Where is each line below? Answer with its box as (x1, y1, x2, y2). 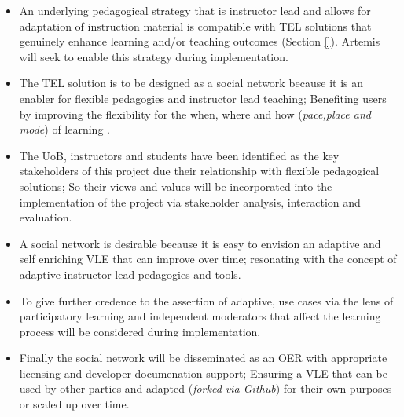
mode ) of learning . (19, 121, 110, 137)
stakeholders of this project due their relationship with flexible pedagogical (19, 163, 380, 179)
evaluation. (19, 209, 72, 225)
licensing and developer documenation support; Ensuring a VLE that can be (19, 364, 387, 381)
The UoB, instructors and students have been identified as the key (19, 147, 340, 163)
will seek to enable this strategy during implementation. (19, 48, 288, 64)
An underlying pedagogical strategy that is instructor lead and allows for (19, 2, 371, 18)
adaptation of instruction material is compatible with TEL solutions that (19, 17, 372, 34)
